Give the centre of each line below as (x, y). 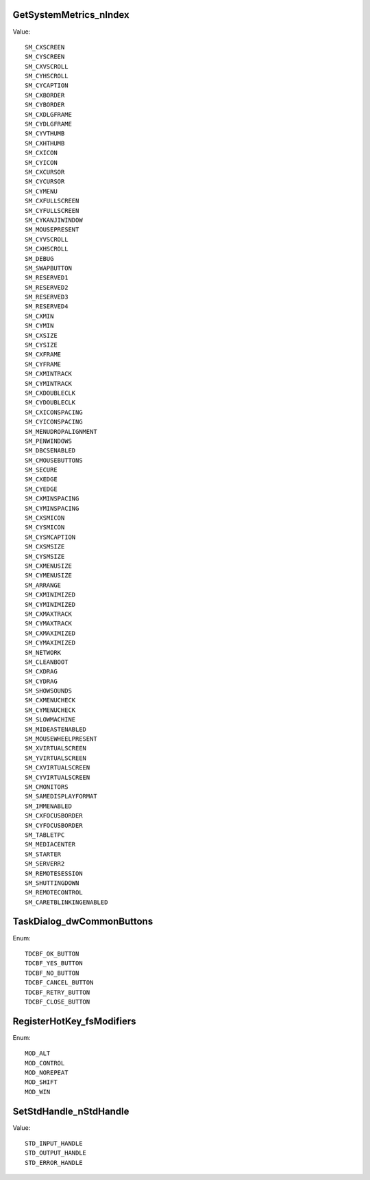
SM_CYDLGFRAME (48, 124)
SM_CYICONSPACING (54, 422)
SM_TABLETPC (45, 835)
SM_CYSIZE (41, 345)
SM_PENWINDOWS (48, 441)
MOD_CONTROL (45, 1063)
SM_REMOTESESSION (54, 873)
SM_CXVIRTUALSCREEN (58, 768)
